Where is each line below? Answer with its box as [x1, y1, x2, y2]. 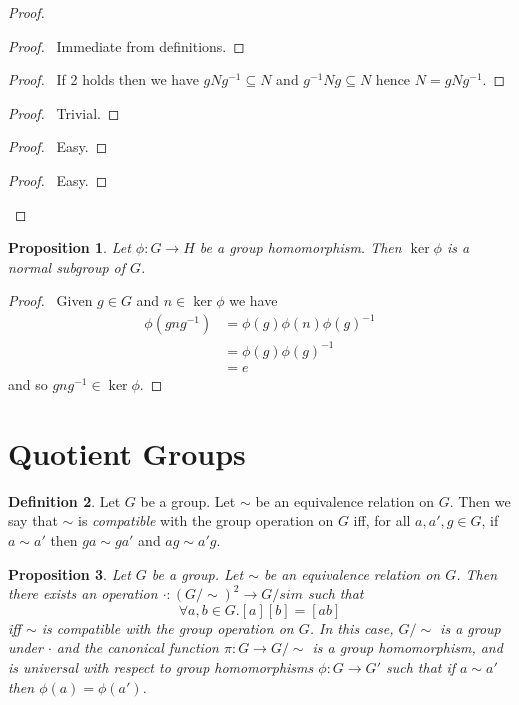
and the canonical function [56, 637, 219, 658]
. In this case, [309, 617, 394, 638]
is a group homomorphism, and [312, 637, 503, 658]
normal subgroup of [8, 256, 126, 277]
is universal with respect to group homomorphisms [8, 656, 314, 677]
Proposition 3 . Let [8, 563, 131, 584]
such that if [385, 656, 456, 677]
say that [8, 510, 58, 531]
